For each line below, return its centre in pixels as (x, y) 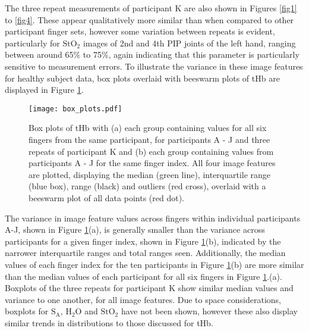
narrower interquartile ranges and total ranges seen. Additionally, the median (145, 253)
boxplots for (27, 311)
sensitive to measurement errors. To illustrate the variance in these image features (154, 66)
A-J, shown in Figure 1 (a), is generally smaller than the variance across (135, 229)
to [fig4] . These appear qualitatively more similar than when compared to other (149, 19)
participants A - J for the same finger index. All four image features (152, 163)
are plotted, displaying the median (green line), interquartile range (150, 174)
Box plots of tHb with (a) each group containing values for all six (148, 128)
